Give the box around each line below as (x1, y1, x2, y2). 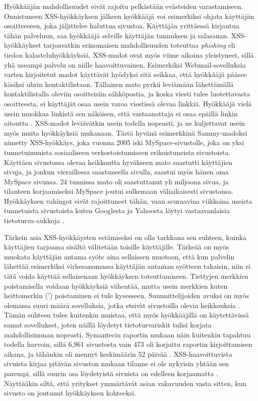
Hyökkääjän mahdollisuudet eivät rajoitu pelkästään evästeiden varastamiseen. (4, 1, 243, 11)
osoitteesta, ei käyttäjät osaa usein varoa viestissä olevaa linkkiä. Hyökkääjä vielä (4, 98, 252, 108)
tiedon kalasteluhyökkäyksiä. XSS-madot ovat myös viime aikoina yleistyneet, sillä (4, 49, 254, 60)
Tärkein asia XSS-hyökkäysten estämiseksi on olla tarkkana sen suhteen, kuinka (4, 232, 247, 242)
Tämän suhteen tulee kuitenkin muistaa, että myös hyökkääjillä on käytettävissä (4, 310, 249, 320)
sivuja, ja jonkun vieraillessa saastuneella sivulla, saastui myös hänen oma (4, 166, 229, 177)
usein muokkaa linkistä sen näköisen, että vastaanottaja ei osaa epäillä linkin (4, 108, 238, 118)
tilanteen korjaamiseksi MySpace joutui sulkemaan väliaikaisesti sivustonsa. (4, 186, 234, 196)
